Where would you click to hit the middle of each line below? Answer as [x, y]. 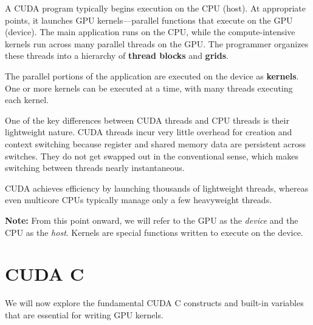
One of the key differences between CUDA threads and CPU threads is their [147, 120]
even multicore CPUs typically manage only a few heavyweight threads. [139, 200]
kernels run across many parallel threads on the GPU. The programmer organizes [157, 43]
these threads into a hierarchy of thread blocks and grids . [117, 55]
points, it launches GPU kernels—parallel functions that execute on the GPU [149, 20]
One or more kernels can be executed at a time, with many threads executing [149, 88]
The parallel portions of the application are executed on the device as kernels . [152, 75]
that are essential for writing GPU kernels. [84, 314]
